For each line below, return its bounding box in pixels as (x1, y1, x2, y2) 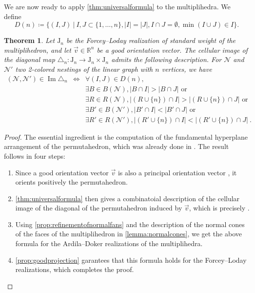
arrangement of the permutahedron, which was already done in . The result (4, 141, 229, 151)
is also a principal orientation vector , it (118, 167, 237, 177)
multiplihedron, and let (4, 44, 71, 55)
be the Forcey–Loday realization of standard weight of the (66, 35, 235, 45)
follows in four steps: (4, 150, 65, 161)
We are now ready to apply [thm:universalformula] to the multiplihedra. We (4, 1, 231, 11)
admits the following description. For (111, 54, 222, 64)
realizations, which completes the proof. (15, 264, 134, 274)
